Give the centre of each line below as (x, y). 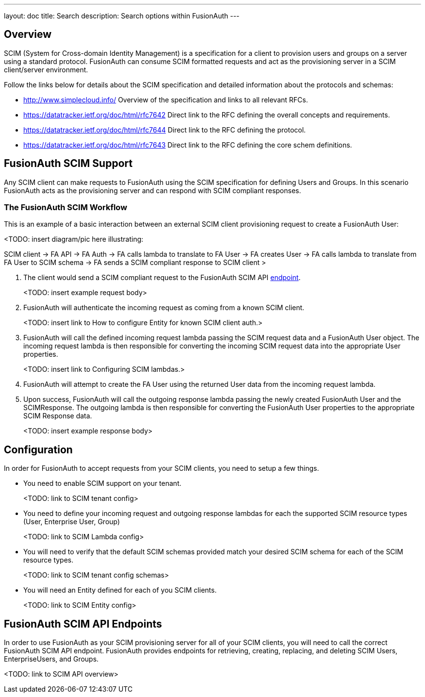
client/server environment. (46, 69)
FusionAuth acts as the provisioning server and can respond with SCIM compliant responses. (153, 190)
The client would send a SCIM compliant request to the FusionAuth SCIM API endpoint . (162, 278)
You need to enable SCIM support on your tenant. (102, 483)
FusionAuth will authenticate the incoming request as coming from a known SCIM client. (164, 308)
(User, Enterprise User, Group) (72, 522)
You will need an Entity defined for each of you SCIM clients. (120, 590)
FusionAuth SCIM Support (68, 164)
